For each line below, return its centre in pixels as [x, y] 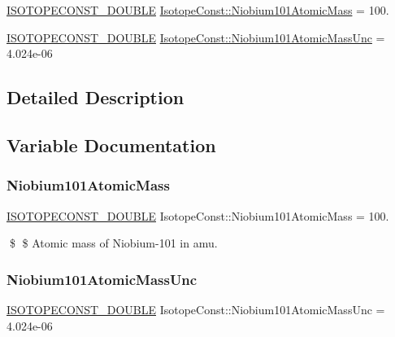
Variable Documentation [111, 144]
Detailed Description [95, 97]
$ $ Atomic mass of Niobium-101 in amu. [113, 243]
